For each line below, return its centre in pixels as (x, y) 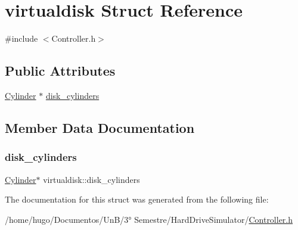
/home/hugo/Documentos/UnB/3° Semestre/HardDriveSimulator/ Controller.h (149, 219)
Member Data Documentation (100, 127)
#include (21, 38)
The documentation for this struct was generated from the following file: (137, 199)
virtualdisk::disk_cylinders (91, 179)
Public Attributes (60, 71)
